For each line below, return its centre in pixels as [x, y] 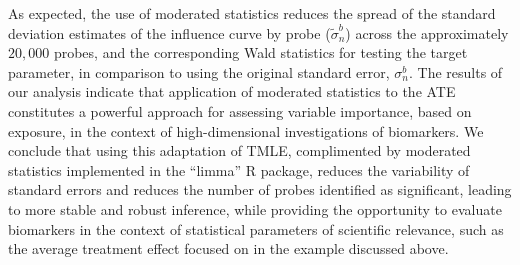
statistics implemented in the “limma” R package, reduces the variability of [239, 169]
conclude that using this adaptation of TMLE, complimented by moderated [239, 150]
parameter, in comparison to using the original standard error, [199, 71]
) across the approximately [427, 32]
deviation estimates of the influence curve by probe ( [169, 32]
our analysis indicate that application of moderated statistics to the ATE [232, 91]
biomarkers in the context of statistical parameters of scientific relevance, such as [256, 228]
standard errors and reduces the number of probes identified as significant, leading [260, 189]
